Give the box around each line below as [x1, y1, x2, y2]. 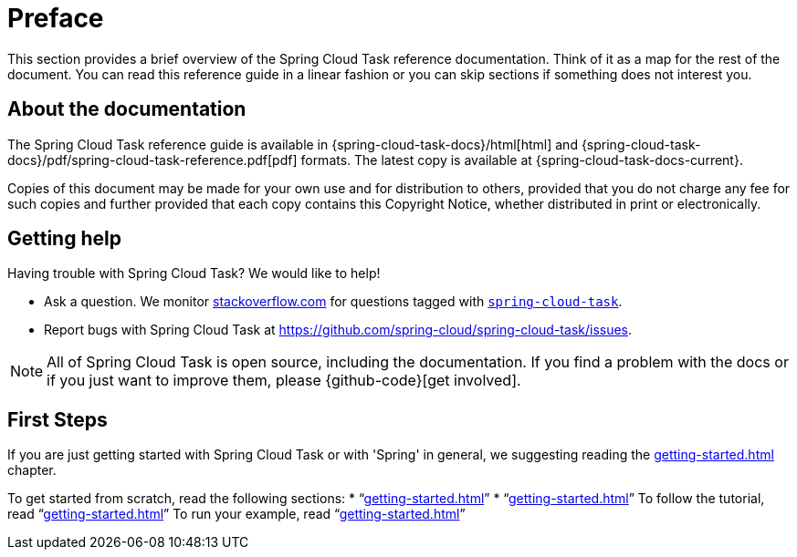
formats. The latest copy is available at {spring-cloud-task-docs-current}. [300, 151, 743, 168]
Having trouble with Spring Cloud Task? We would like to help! [7, 265, 381, 282]
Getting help [7, 227, 121, 251]
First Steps [7, 407, 108, 431]
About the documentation [7, 98, 246, 121]
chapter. [7, 462, 57, 479]
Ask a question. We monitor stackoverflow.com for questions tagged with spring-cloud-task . [44, 294, 623, 310]
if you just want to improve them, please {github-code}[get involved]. [47, 371, 521, 390]
